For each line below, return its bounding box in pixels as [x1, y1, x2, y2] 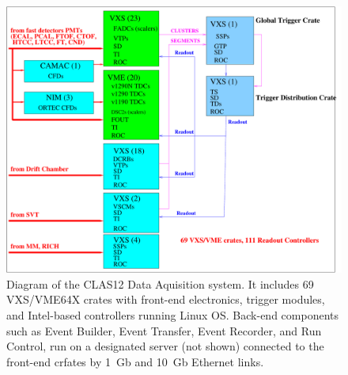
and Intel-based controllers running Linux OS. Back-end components [6, 307, 339, 323]
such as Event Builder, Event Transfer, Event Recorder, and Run [6, 322, 322, 339]
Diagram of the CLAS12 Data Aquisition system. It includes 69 [6, 275, 314, 292]
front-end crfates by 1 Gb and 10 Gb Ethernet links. [6, 353, 264, 369]
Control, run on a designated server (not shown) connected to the [6, 338, 324, 354]
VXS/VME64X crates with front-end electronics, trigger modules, [6, 291, 325, 308]
